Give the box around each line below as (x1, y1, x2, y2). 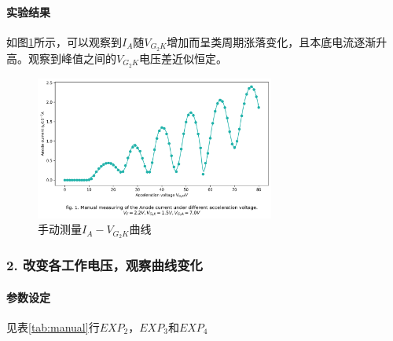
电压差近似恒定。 (139, 49, 228, 66)
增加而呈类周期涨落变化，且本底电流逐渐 (167, 33, 376, 49)
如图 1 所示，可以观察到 (6, 33, 122, 49)
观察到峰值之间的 (28, 49, 116, 66)
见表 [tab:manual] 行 (6, 318, 100, 335)
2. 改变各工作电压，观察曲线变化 (6, 255, 203, 275)
